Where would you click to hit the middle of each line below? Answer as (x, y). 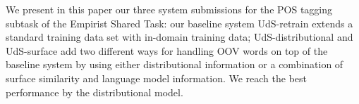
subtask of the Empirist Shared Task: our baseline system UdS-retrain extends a (179, 23)
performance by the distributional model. (95, 92)
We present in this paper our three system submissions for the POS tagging (169, 9)
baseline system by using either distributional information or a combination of (175, 64)
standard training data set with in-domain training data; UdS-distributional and (179, 37)
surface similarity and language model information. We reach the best (157, 78)
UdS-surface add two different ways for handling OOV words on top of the (167, 50)
